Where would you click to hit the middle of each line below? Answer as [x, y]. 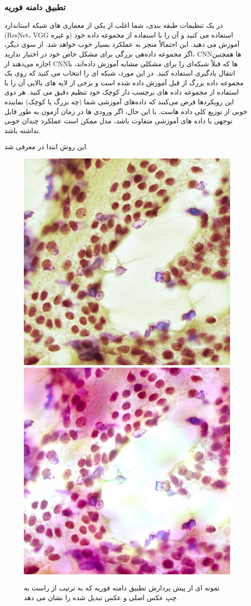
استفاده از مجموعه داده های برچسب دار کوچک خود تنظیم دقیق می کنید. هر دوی [122, 92]
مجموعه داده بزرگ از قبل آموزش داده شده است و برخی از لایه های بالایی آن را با [124, 82]
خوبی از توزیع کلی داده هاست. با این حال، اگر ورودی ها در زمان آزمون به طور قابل [126, 111]
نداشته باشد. [23, 130]
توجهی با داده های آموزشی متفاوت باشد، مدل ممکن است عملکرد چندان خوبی [118, 121]
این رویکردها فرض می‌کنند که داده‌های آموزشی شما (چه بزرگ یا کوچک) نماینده [119, 101]
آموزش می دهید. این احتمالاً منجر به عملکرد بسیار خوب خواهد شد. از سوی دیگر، [122, 44]
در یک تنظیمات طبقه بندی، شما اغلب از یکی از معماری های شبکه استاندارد [114, 25]
